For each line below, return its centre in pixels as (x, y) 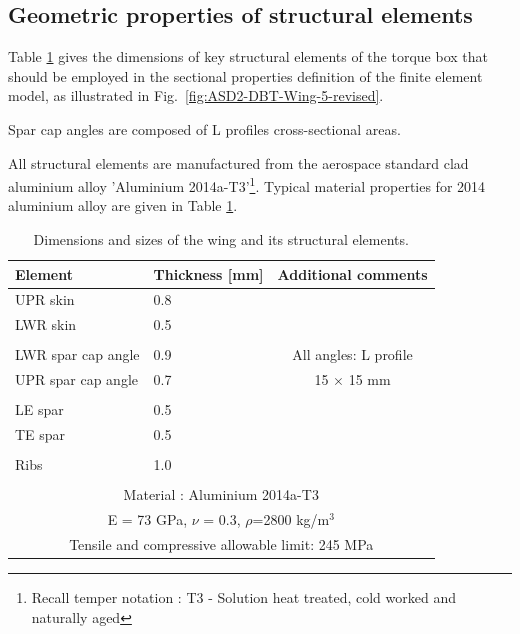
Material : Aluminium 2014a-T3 (221, 494)
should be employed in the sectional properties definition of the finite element (245, 75)
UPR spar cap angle (77, 379)
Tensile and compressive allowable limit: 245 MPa (221, 544)
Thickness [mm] (208, 273)
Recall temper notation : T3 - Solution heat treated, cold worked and (243, 597)
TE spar (40, 434)
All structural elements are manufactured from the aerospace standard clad (238, 162)
